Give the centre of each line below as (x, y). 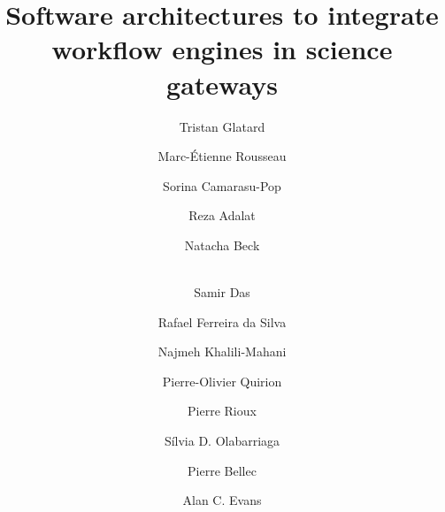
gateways (222, 84)
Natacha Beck (222, 245)
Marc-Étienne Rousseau (222, 156)
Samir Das (222, 292)
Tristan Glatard (222, 126)
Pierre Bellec (222, 470)
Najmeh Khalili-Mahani (222, 352)
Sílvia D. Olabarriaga (222, 441)
